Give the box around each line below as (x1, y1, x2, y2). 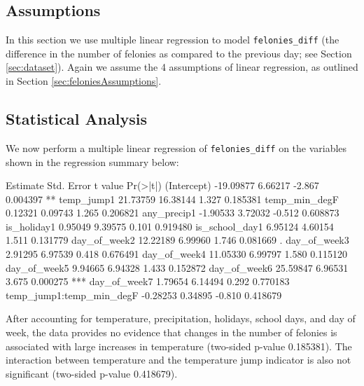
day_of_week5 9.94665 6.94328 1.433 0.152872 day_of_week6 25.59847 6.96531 (6, 260, 349, 275)
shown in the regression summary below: (6, 154, 179, 169)
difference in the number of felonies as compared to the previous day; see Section (6, 46, 352, 60)
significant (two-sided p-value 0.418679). (6, 366, 178, 380)
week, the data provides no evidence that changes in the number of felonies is (6, 325, 337, 340)
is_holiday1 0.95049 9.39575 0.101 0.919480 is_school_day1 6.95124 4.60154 (6, 219, 334, 233)
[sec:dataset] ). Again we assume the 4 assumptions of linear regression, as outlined (6, 60, 358, 74)
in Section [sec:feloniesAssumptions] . (6, 74, 162, 88)
